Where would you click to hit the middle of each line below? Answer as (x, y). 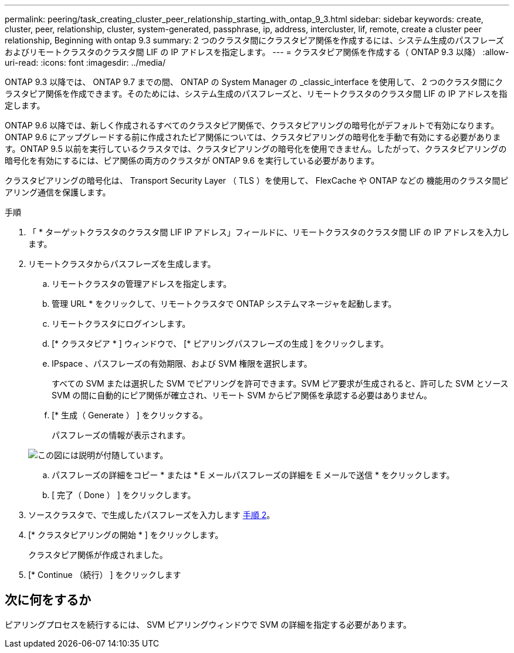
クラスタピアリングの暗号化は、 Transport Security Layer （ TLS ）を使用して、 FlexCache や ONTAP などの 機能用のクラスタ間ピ (257, 180)
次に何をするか (48, 600)
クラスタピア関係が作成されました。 (98, 555)
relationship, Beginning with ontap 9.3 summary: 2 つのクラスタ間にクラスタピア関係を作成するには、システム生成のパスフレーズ (254, 40)
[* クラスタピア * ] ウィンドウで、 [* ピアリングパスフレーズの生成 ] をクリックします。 (220, 344)
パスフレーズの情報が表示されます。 (121, 435)
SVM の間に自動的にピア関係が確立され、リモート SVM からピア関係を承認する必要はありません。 (242, 395)
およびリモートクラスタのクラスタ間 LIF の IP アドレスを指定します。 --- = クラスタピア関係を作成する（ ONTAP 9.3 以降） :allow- (257, 52)
